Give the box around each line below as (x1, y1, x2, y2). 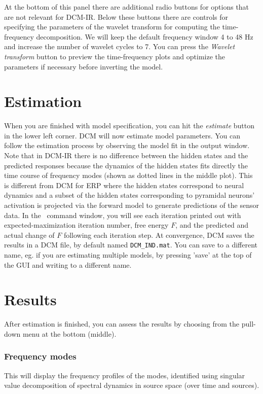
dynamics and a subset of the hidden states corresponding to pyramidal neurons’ (4, 190, 255, 200)
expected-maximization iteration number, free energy (4, 220, 169, 230)
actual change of (4, 229, 55, 240)
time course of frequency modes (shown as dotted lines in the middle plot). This (4, 170, 253, 181)
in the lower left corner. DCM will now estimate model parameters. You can (4, 130, 241, 140)
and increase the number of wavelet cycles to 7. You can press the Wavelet (4, 41, 235, 52)
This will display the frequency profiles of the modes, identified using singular (4, 370, 245, 380)
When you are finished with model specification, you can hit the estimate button (4, 120, 254, 131)
